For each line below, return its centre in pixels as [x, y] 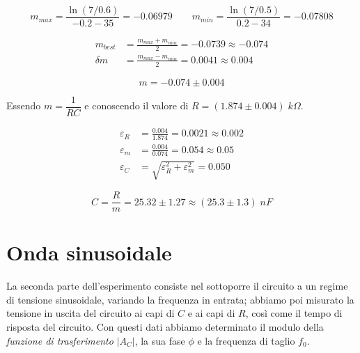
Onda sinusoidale [89, 252]
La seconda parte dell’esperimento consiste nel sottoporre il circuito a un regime [177, 286]
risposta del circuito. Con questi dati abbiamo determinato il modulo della [165, 327]
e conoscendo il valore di [136, 105]
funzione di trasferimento [60, 340]
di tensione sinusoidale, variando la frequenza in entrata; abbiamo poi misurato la [180, 299]
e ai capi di [211, 313]
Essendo [24, 105]
